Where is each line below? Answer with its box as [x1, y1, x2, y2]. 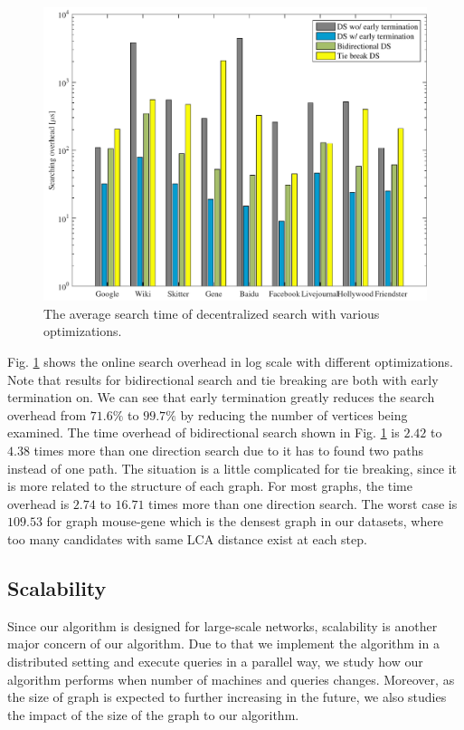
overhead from [7, 405, 87, 424]
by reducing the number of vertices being [180, 405, 408, 424]
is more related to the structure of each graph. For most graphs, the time [7, 476, 412, 495]
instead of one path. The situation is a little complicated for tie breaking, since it [7, 458, 457, 477]
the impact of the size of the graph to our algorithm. [7, 705, 299, 724]
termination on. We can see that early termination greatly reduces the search [7, 388, 435, 407]
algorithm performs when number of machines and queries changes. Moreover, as [7, 669, 455, 688]
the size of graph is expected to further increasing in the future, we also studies [7, 687, 447, 706]
